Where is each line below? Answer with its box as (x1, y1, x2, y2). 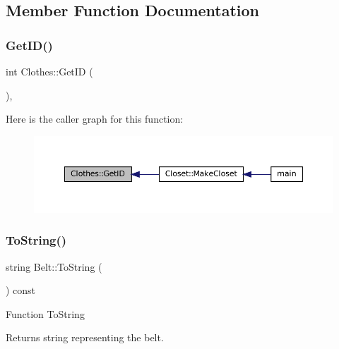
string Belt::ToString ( (6, 259, 102, 274)
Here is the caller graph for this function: (6, 111, 184, 126)
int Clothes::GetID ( (6, 64, 93, 78)
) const (6, 283, 36, 298)
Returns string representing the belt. (6, 330, 164, 345)
